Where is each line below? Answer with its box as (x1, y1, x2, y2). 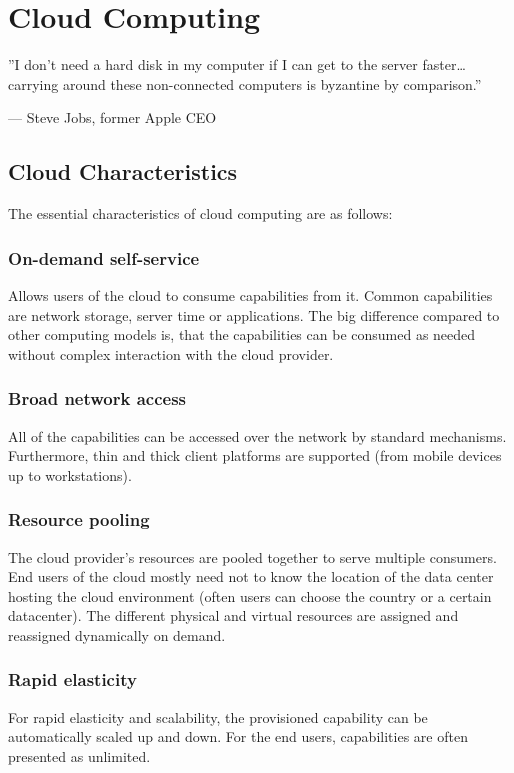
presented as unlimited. (8, 745, 151, 766)
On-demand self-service (8, 245, 200, 270)
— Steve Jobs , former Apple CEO (8, 107, 217, 128)
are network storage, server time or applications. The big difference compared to (8, 304, 500, 325)
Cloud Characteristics (8, 156, 238, 187)
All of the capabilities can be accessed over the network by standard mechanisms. (8, 425, 507, 446)
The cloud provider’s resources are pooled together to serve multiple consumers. (8, 546, 497, 567)
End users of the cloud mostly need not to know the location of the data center (8, 566, 494, 587)
